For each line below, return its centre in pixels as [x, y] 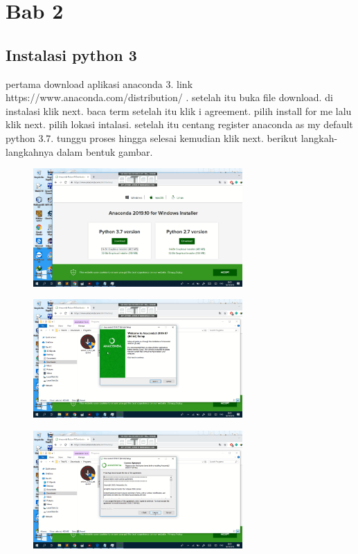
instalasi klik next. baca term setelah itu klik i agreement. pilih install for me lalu [179, 110]
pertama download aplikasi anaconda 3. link [99, 83]
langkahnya [30, 151]
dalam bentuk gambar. [105, 151]
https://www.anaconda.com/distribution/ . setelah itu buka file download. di [169, 97]
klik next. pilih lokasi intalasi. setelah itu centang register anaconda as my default [179, 124]
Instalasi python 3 [71, 54]
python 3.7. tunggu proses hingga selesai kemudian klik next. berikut [152, 137]
